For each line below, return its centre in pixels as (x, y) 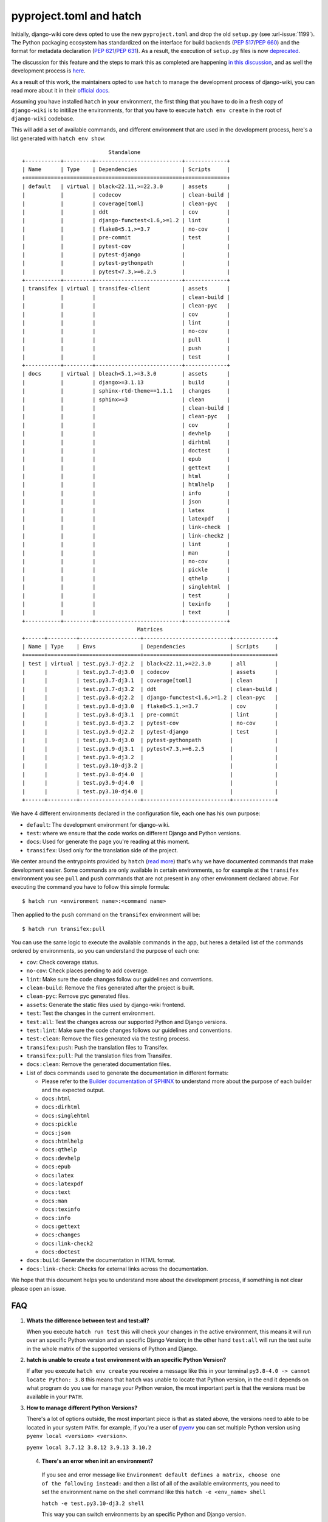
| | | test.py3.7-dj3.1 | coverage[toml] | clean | (150, 681)
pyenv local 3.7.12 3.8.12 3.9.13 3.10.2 (89, 1447)
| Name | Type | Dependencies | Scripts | (126, 170)
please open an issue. (39, 1288)
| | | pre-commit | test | (126, 238)
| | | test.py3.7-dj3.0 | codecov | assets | (150, 672)
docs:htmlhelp (63, 1141)
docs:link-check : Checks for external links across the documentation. (117, 1269)
